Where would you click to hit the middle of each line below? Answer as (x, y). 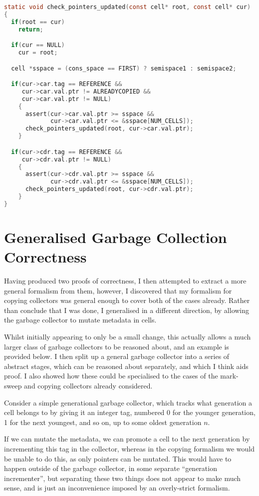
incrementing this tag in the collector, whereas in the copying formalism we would (129, 448)
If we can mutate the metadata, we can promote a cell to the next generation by (127, 439)
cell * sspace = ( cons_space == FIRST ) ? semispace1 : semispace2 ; (124, 68)
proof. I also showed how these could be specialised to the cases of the (111, 376)
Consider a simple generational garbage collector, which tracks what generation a (128, 402)
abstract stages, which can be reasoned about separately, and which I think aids (126, 366)
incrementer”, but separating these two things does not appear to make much (123, 478)
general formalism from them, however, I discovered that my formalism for (118, 290)
